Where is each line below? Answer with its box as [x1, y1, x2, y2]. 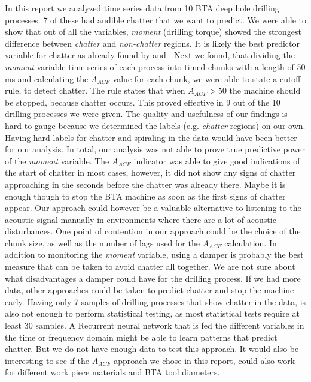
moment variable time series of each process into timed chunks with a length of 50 [5, 60, 306, 73]
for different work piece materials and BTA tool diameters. [5, 366, 220, 378]
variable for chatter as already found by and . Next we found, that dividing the [5, 49, 295, 61]
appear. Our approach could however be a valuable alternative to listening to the [5, 201, 301, 214]
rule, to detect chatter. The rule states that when [5, 84, 185, 97]
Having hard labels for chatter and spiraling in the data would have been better [5, 131, 297, 143]
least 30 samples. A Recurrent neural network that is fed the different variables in [5, 319, 304, 332]
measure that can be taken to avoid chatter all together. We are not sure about [5, 260, 295, 273]
